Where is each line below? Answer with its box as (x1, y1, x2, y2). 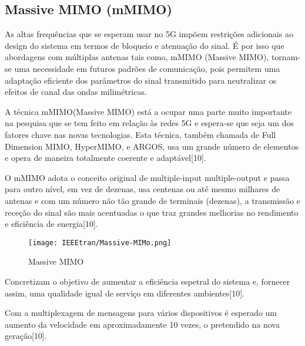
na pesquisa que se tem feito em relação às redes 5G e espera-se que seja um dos (5, 117, 294, 129)
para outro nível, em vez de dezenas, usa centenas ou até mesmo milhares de (5, 183, 280, 195)
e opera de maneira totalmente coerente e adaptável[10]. (5, 151, 206, 164)
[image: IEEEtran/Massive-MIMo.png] (28, 238, 172, 247)
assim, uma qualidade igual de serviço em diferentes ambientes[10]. (5, 286, 244, 299)
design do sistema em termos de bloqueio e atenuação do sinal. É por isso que (5, 39, 284, 51)
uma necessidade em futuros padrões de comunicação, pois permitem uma (14, 62, 280, 74)
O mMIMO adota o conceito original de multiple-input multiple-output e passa (5, 171, 290, 183)
